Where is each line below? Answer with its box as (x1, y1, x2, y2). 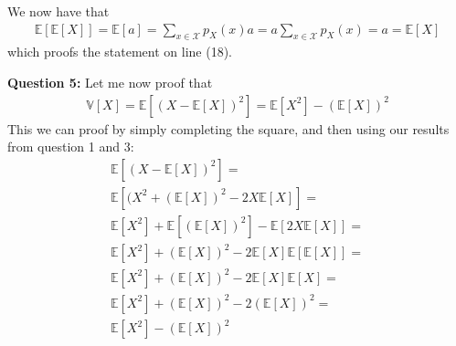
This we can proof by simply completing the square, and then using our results (7, 119, 450, 138)
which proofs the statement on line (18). (7, 42, 232, 61)
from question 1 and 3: (7, 137, 134, 156)
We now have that (7, 2, 110, 20)
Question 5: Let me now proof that (7, 73, 213, 92)
